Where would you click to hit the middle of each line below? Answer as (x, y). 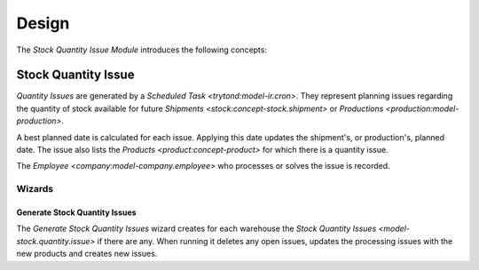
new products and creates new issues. (87, 254)
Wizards (35, 189)
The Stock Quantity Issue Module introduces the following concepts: (142, 50)
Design (43, 23)
